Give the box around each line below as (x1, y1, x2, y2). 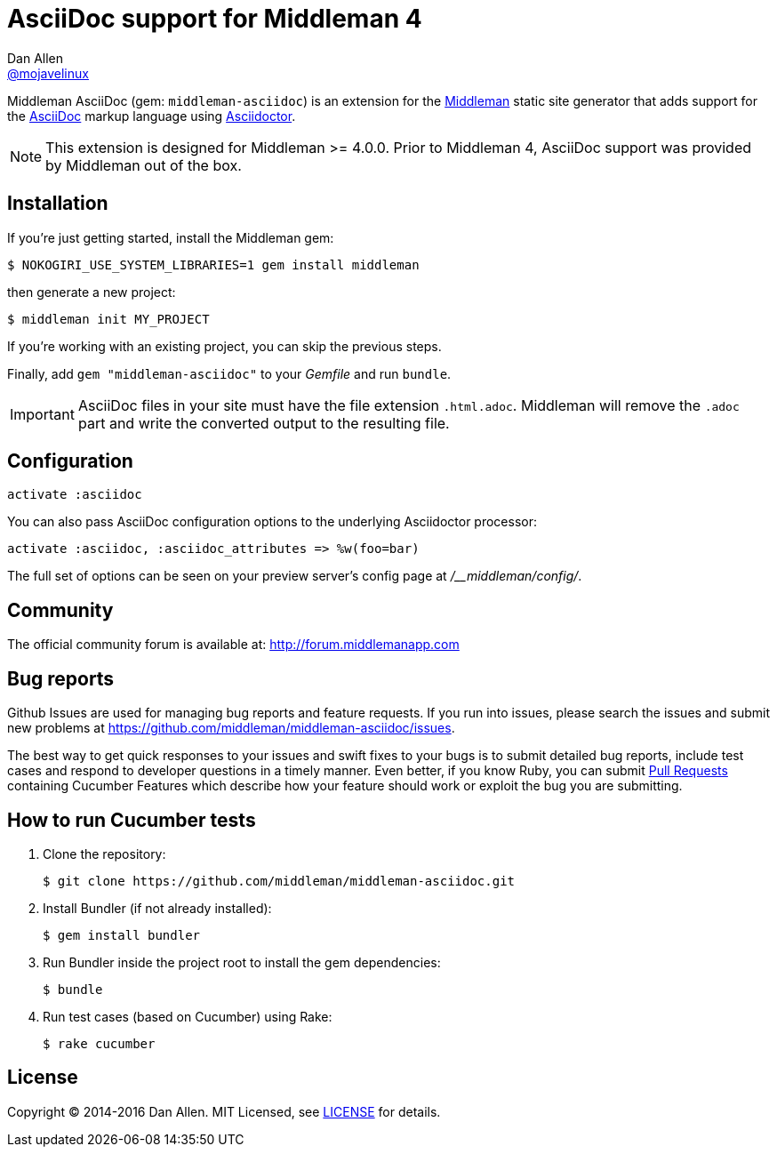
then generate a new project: (7, 284, 176, 300)
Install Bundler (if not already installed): (43, 900, 272, 916)
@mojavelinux (7, 65, 89, 81)
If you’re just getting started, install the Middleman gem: (7, 229, 334, 245)
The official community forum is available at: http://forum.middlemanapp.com (7, 637, 460, 653)
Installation (7, 192, 108, 215)
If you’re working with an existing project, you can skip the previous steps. (7, 338, 442, 354)
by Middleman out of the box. (45, 156, 242, 174)
